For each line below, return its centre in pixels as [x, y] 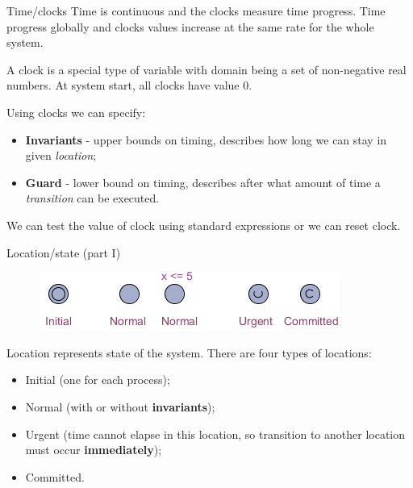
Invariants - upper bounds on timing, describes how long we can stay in [206, 139]
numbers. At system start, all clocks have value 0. [129, 85]
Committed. [55, 476]
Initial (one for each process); [98, 380]
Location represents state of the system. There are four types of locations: [189, 352]
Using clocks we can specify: [76, 112]
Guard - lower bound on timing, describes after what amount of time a [203, 182]
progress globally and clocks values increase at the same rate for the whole [190, 26]
